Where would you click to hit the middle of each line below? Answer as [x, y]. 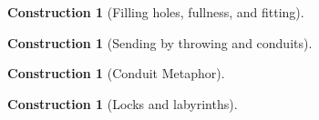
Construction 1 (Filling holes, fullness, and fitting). [156, 12]
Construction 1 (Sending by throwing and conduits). [160, 42]
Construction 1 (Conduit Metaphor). [116, 73]
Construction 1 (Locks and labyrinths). [123, 103]
